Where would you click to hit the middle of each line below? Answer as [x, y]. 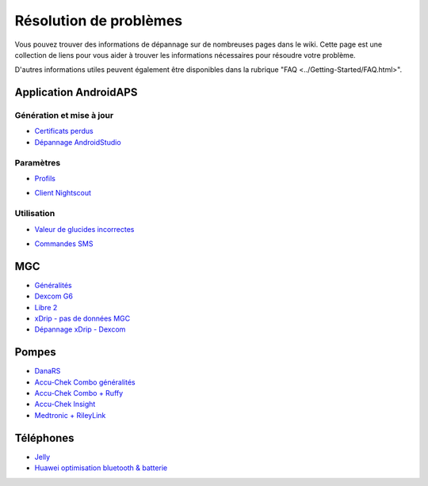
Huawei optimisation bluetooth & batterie [101, 468]
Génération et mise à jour [64, 116]
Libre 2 [46, 307]
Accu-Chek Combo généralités [85, 382]
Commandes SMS [64, 243]
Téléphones [44, 438]
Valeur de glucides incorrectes [84, 229]
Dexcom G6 [53, 296]
